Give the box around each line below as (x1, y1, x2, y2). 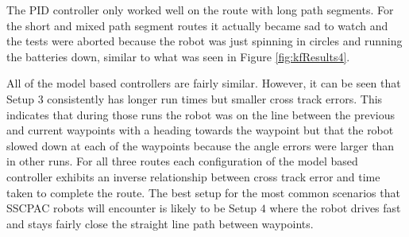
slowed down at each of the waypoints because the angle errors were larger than (6, 137, 395, 153)
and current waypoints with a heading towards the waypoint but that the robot (6, 122, 394, 138)
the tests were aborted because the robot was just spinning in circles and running (6, 33, 403, 49)
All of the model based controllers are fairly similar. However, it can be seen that (6, 75, 401, 91)
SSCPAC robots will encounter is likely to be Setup (6, 200, 257, 216)
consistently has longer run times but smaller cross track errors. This (47, 90, 383, 107)
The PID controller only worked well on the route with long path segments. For (6, 2, 394, 17)
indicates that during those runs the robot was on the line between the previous (6, 106, 395, 122)
